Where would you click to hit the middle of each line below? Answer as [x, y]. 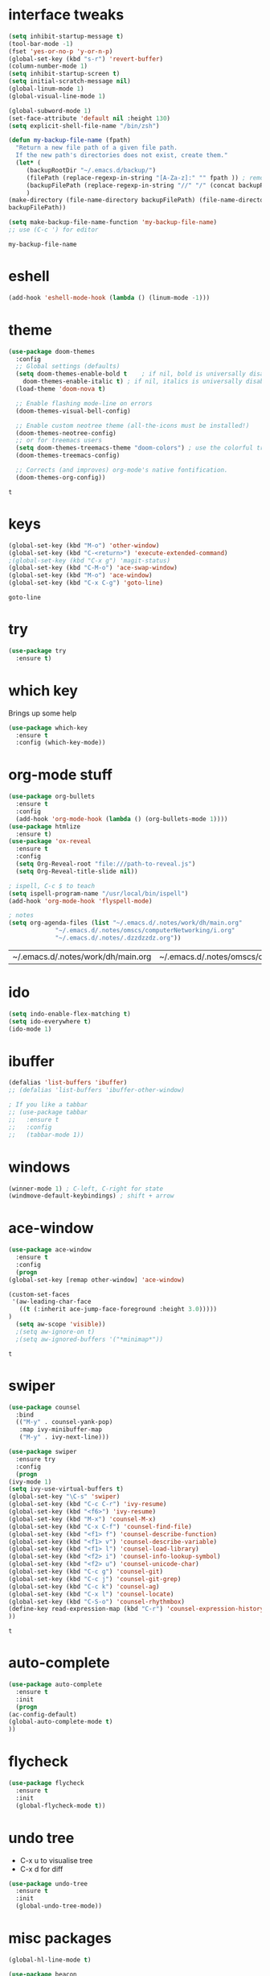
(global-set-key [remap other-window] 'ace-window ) [96, 1280]
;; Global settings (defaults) [68, 367]
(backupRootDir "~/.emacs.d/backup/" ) [91, 170]
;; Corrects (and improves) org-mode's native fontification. [122, 470]
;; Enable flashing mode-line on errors [84, 403]
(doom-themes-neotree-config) [66, 433]
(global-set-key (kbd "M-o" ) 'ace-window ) [80, 575]
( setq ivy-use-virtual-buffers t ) [66, 1489]
